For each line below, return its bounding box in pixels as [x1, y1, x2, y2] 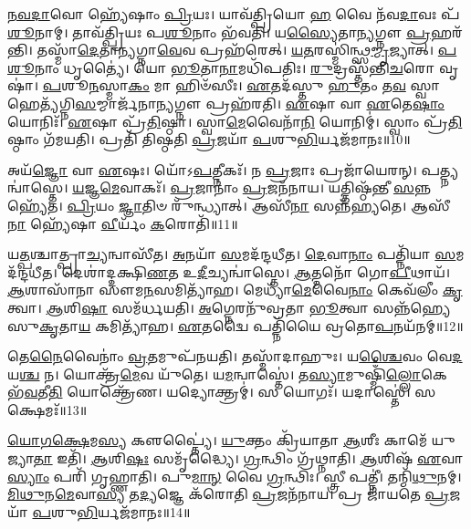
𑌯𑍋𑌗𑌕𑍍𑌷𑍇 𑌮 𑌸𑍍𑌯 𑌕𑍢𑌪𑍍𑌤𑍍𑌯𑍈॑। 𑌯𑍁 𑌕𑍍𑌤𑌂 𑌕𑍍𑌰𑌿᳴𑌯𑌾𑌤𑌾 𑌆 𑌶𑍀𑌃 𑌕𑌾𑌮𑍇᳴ [7, 430, 428, 450]
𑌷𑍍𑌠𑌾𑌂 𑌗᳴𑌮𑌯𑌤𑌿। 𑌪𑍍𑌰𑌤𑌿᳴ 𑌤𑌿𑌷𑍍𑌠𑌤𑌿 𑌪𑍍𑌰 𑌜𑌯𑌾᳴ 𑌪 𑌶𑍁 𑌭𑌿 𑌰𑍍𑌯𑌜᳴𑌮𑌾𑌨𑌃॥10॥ [7, 130, 411, 149]
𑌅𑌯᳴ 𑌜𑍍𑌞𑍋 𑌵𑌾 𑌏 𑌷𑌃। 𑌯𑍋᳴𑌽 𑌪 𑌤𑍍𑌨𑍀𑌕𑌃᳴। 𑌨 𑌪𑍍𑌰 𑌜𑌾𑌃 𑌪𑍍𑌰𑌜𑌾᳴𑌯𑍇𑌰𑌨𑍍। [7, 160, 417, 179]
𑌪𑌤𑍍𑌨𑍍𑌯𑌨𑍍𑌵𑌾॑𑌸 [421, 160, 459, 179]
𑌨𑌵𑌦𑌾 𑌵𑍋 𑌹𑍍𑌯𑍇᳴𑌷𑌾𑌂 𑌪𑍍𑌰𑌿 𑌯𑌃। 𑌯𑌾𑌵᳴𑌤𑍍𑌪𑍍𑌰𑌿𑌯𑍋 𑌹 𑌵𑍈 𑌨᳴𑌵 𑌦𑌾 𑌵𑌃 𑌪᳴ [7, 5, 460, 23]
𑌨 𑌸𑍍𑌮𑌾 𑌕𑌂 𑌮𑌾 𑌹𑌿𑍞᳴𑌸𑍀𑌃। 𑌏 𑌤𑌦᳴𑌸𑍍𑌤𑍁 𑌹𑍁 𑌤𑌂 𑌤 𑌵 [89, 76, 406, 95]
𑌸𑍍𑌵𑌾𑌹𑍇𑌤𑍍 [410, 76, 441, 95]
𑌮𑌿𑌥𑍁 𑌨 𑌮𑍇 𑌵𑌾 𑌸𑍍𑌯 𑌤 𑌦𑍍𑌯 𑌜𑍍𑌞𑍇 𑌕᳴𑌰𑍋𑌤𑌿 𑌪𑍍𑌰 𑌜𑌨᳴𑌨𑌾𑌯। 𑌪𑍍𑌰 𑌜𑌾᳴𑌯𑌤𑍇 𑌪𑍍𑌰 [7, 484, 450, 503]
